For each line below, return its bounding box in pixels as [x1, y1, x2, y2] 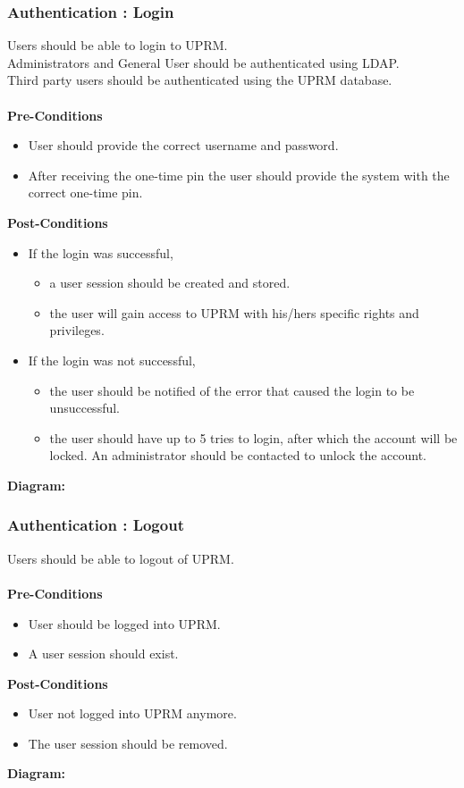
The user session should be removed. [28, 734, 228, 752]
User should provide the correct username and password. [28, 136, 339, 155]
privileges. [49, 321, 105, 340]
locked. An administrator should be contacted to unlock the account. [49, 446, 427, 465]
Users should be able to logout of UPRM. [7, 549, 234, 567]
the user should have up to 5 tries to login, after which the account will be [49, 428, 458, 447]
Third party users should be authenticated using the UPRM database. [7, 71, 392, 89]
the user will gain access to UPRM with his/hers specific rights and [49, 303, 419, 322]
